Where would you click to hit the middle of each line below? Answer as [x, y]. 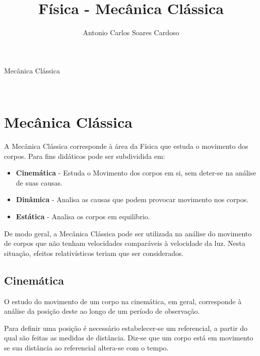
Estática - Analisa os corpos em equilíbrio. [83, 216]
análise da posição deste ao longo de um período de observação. [102, 311]
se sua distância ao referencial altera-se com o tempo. [86, 347]
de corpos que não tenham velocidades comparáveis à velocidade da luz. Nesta [125, 243]
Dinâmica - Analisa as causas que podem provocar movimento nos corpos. [132, 199]
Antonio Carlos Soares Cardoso [131, 32]
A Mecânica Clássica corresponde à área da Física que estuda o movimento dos [126, 146]
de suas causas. [39, 182]
